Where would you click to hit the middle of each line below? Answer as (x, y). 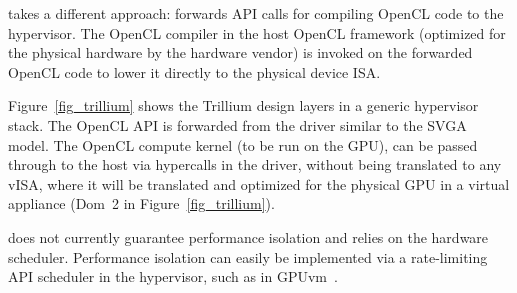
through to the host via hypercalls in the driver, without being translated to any (255, 164)
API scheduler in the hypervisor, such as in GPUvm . (173, 276)
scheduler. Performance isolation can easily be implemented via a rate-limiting (248, 256)
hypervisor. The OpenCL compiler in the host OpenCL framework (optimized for (257, 32)
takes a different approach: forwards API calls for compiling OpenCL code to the (256, 13)
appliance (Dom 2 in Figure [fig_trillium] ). (141, 203)
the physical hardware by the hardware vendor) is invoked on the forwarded (240, 52)
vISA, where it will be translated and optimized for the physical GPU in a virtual (259, 183)
